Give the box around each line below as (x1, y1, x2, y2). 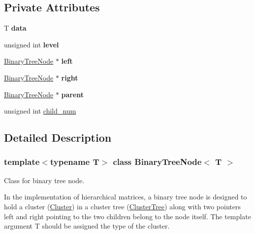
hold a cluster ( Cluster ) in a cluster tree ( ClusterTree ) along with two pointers (4, 201, 241, 211)
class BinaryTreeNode (113, 156, 202, 168)
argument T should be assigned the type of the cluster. (4, 221, 170, 231)
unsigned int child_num (4, 106, 76, 116)
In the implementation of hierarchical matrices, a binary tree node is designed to (4, 192, 247, 202)
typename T (50, 156, 99, 168)
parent (61, 89, 84, 99)
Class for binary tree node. (4, 175, 85, 185)
